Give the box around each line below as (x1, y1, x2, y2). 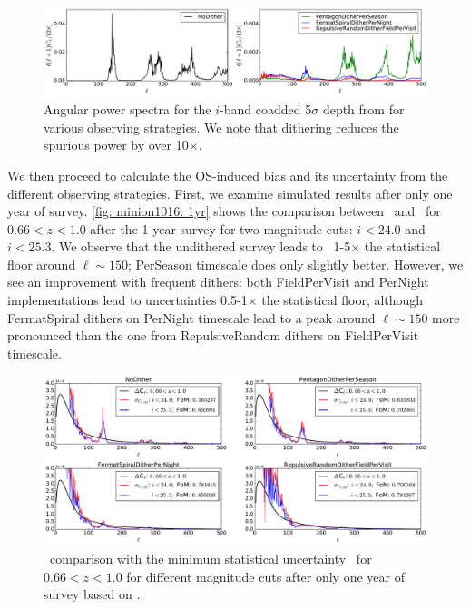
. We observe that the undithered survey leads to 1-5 (51, 237, 351, 256)
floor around (7, 254, 76, 273)
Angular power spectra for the (44, 100, 211, 119)
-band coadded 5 (220, 100, 312, 119)
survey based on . (44, 584, 141, 604)
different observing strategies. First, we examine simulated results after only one (7, 183, 453, 202)
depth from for (322, 100, 405, 119)
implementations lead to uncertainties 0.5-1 (7, 290, 248, 309)
